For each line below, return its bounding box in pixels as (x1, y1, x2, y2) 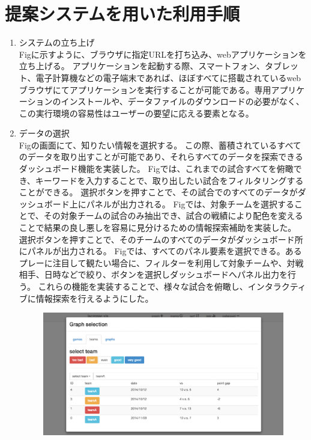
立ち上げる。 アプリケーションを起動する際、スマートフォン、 (19, 60, 265, 72)
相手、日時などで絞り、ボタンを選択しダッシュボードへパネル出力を (19, 268, 288, 281)
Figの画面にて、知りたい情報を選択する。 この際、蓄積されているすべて (19, 138, 301, 151)
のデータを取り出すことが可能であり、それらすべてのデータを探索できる (19, 150, 303, 163)
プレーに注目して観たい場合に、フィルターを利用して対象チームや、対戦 (19, 256, 304, 269)
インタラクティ (247, 280, 306, 292)
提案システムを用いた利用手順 (5, 1, 240, 26)
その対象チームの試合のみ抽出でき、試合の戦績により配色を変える (43, 209, 303, 222)
